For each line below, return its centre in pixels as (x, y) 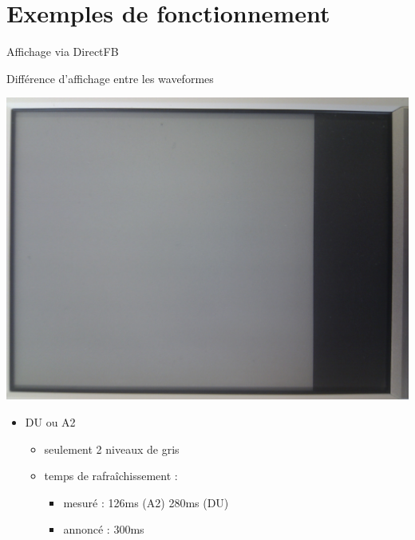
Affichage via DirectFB (63, 52)
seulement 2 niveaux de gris (112, 449)
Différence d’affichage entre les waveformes (110, 78)
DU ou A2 (50, 421)
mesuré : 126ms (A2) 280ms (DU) (146, 502)
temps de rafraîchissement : (111, 476)
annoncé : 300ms (104, 529)
